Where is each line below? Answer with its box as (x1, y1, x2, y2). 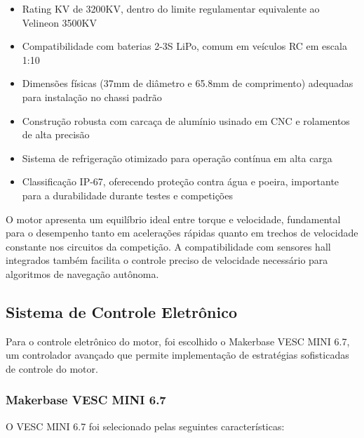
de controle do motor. (6, 361, 98, 376)
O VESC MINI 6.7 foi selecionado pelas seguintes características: (6, 418, 285, 433)
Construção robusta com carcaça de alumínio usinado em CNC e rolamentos (22, 113, 350, 128)
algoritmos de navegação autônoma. (6, 266, 159, 281)
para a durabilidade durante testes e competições (22, 187, 233, 202)
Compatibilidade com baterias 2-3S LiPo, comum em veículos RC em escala (22, 39, 347, 53)
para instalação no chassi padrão (22, 89, 162, 104)
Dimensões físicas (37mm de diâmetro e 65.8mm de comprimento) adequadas (22, 76, 353, 91)
